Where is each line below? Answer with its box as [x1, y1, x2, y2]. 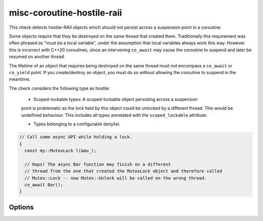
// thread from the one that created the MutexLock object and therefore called [24, 168, 223, 174]
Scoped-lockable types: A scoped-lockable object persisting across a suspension [33, 97, 198, 102]
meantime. [9, 76, 31, 82]
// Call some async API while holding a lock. [19, 134, 132, 140]
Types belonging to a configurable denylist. [33, 121, 121, 127]
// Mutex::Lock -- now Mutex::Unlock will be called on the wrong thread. [24, 175, 207, 181]
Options [9, 203, 34, 211]
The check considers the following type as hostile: [9, 85, 111, 91]
